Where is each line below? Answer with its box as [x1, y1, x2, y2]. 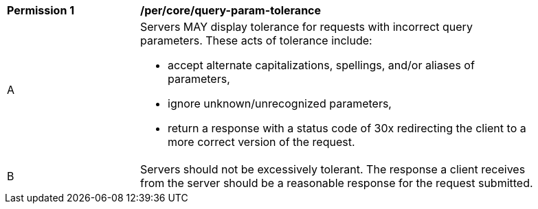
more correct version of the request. [168, 135, 355, 149]
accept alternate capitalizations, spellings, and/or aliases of [168, 58, 475, 72]
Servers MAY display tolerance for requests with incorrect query [140, 20, 473, 34]
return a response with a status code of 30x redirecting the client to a [168, 121, 526, 135]
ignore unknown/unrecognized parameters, [168, 97, 392, 110]
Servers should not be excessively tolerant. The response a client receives [140, 162, 526, 176]
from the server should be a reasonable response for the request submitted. [140, 176, 533, 190]
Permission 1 [7, 3, 75, 17]
